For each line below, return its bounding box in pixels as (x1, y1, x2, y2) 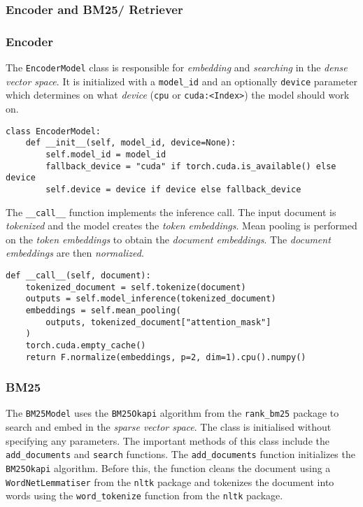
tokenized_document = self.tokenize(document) (25, 282, 246, 292)
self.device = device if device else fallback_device (45, 184, 301, 194)
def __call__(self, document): (6, 271, 151, 280)
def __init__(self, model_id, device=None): (25, 138, 236, 148)
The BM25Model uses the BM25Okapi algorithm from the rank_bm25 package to (6, 406, 339, 420)
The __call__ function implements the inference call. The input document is (6, 204, 336, 219)
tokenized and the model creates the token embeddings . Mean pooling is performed (6, 218, 357, 233)
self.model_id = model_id (45, 149, 166, 159)
